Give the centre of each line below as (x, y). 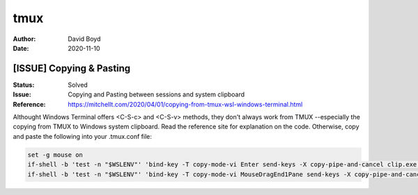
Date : (21, 48)
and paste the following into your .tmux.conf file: (83, 136)
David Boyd (84, 39)
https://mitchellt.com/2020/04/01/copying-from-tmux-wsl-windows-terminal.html (185, 104)
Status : (24, 85)
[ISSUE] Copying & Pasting (72, 68)
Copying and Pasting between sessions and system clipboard (156, 94)
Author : (24, 39)
